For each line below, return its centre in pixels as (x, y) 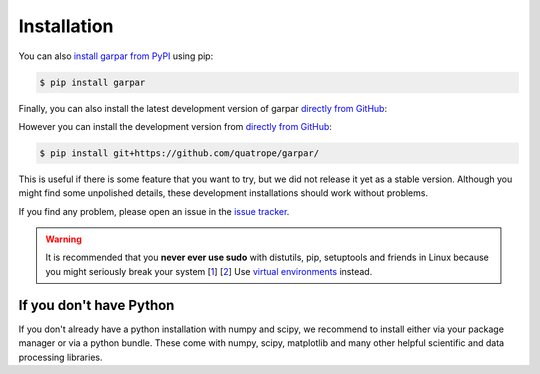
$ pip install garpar (92, 82)
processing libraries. (60, 357)
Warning (63, 239)
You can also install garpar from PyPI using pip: (116, 56)
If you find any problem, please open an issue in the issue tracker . (154, 211)
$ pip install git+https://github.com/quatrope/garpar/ (179, 153)
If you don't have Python (96, 305)
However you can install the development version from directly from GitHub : (175, 126)
